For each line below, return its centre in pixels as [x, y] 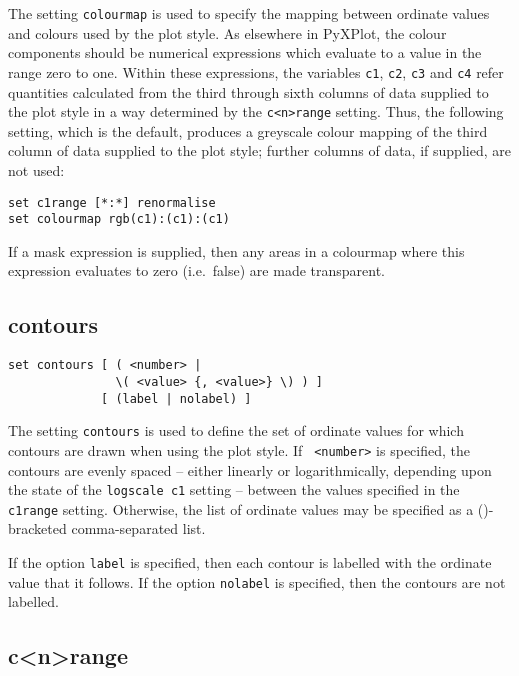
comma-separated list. [138, 528]
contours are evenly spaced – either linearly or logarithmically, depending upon [250, 469]
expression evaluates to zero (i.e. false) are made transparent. [196, 270]
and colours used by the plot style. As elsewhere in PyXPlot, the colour [227, 32]
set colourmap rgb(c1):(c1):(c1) [119, 219]
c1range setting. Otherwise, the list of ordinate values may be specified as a [241, 508]
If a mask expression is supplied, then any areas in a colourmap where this [236, 250]
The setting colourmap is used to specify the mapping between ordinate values [249, 13]
